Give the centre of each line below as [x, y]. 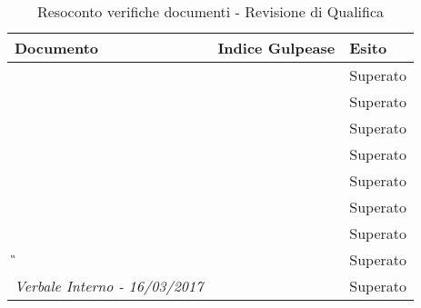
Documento [57, 48]
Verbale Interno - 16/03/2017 [109, 286]
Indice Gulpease [276, 48]
